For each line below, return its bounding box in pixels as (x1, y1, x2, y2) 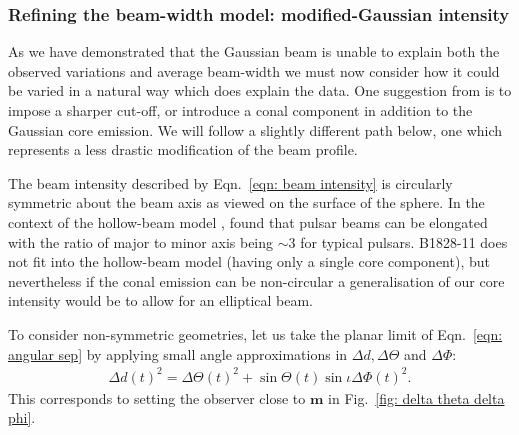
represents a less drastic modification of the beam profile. (8, 139, 358, 160)
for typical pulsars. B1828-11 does (300, 231, 508, 252)
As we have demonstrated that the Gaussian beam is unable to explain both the (8, 41, 500, 62)
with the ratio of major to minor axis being (8, 231, 274, 252)
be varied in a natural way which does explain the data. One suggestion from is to (8, 80, 512, 101)
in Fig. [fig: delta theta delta (328, 387, 505, 408)
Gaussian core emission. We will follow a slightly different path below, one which (8, 119, 503, 140)
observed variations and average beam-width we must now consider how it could (8, 60, 500, 81)
